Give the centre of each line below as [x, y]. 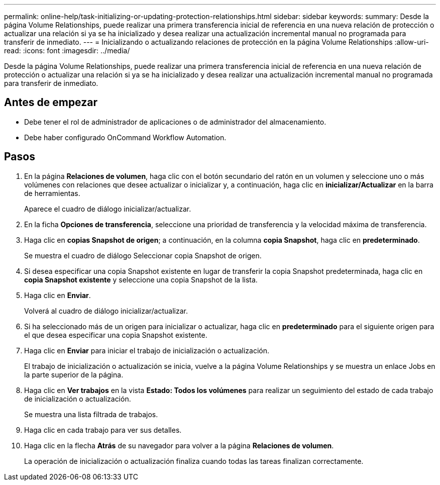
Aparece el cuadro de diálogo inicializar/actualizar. [108, 209]
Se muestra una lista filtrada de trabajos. [91, 414]
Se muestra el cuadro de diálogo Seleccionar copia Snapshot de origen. [143, 255]
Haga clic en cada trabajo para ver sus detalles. [103, 430]
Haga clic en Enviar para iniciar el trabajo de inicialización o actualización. [147, 350]
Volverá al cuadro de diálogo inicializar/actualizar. [106, 311]
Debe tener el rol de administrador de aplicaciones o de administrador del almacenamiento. [175, 122]
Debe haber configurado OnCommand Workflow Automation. [125, 137]
